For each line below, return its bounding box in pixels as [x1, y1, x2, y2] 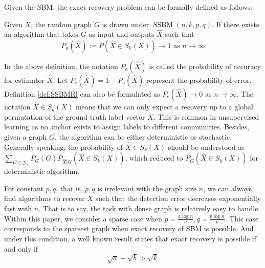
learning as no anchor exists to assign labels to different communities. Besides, [4, 121, 249, 132]
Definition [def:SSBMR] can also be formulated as [4, 88, 160, 99]
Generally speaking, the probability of [4, 141, 123, 152]
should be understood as [168, 141, 245, 152]
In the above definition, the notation [4, 61, 118, 71]
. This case [225, 213, 259, 224]
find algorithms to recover [4, 193, 85, 204]
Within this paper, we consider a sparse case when [4, 213, 162, 224]
